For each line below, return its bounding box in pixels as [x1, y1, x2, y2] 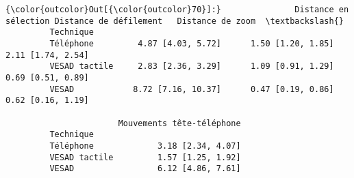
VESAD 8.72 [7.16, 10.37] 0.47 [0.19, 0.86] [49, 84, 334, 94]
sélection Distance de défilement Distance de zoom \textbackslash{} [5, 16, 344, 26]
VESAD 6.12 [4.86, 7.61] [49, 164, 241, 174]
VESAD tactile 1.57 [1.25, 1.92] [49, 152, 241, 162]
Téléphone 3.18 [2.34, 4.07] [49, 140, 241, 151]
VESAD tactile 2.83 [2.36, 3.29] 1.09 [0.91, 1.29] [49, 61, 334, 72]
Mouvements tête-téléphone [118, 118, 241, 128]
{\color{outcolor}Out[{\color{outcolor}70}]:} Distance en [5, 5, 349, 14]
